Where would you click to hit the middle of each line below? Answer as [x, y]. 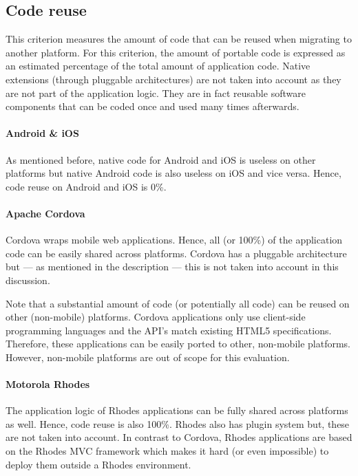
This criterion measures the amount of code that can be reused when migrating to [179, 39]
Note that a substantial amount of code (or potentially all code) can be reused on [178, 303]
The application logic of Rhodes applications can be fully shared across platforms [177, 410]
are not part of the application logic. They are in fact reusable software [156, 93]
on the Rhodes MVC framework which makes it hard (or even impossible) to [167, 451]
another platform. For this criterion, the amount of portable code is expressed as [176, 52]
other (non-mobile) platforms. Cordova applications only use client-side [156, 317]
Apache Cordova [45, 213]
